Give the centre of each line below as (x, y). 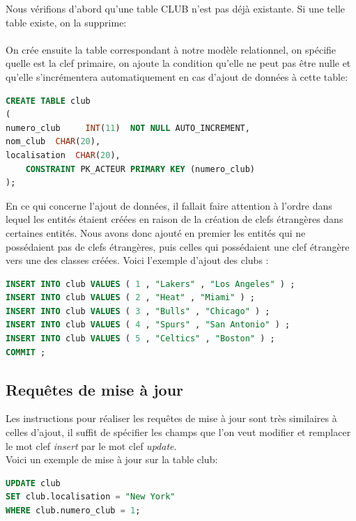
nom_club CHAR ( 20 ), (53, 142)
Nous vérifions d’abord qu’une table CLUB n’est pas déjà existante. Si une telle (175, 8)
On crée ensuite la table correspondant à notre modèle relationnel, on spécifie (171, 49)
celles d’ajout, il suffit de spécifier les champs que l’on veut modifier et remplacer (178, 432)
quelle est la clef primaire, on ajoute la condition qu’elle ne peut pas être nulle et (178, 63)
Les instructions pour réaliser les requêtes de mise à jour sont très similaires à (171, 418)
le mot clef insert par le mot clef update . (91, 445)
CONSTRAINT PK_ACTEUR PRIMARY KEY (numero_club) (140, 169)
